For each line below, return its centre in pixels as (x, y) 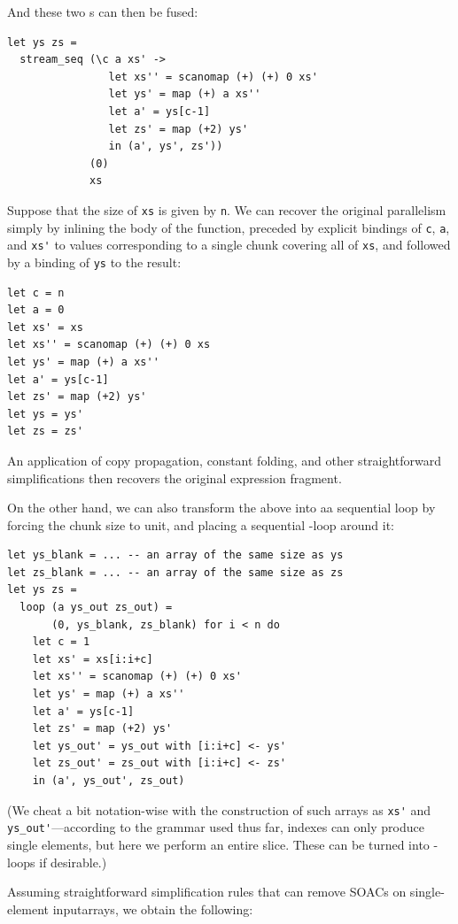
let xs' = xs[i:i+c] (93, 659)
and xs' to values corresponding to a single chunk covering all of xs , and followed (229, 245)
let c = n (36, 293)
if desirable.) (73, 862)
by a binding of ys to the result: (94, 262)
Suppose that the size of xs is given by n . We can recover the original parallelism (227, 209)
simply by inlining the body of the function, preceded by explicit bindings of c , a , (229, 227)
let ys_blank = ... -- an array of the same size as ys (175, 555)
